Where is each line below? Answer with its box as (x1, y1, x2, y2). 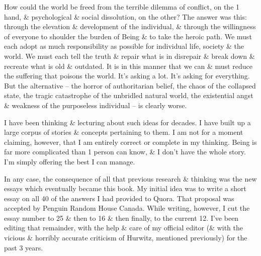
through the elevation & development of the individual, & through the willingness (4, 21, 256, 32)
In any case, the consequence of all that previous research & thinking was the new (4, 173, 257, 184)
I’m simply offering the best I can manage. (4, 156, 135, 166)
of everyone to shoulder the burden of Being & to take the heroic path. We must (4, 31, 252, 41)
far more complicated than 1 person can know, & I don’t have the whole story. (4, 146, 246, 157)
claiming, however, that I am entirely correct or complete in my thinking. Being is (4, 136, 257, 147)
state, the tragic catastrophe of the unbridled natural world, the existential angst (4, 90, 253, 101)
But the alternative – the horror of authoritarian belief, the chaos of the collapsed (4, 80, 256, 91)
